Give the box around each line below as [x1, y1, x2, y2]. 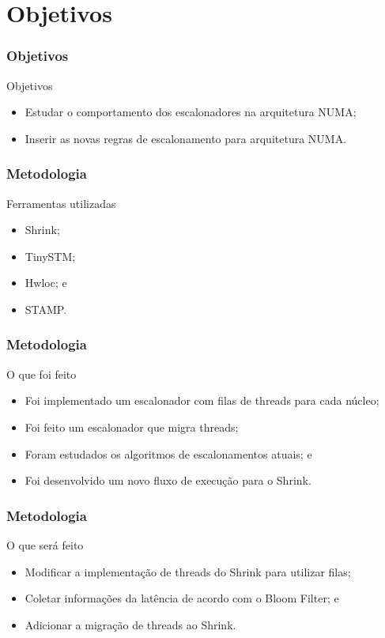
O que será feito [6, 536, 84, 553]
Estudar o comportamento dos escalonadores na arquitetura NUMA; [25, 104, 357, 120]
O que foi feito [6, 365, 77, 382]
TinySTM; [25, 247, 76, 264]
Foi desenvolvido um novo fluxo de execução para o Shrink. [25, 472, 311, 489]
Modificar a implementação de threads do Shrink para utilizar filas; [25, 563, 351, 579]
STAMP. [25, 300, 67, 317]
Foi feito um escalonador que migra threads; [25, 418, 239, 435]
